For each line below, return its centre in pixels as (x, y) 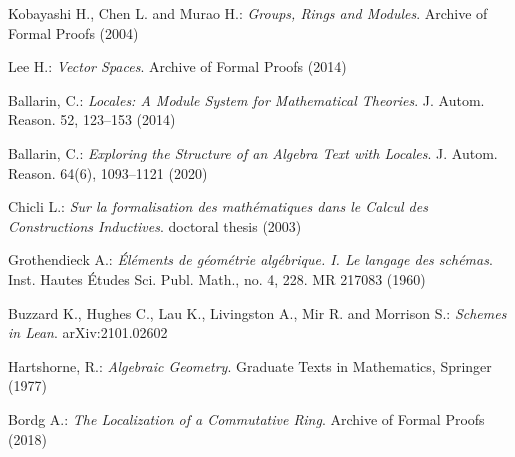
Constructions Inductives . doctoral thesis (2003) (155, 225)
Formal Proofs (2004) (73, 32)
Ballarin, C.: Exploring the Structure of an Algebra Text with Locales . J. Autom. (253, 152)
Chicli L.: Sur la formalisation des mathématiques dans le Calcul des (218, 206)
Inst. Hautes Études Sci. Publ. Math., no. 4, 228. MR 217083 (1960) (217, 278)
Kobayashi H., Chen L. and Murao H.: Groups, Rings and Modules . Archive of (248, 13)
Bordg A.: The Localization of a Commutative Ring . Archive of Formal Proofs (246, 418)
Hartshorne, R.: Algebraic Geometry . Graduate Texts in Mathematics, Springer (250, 365)
